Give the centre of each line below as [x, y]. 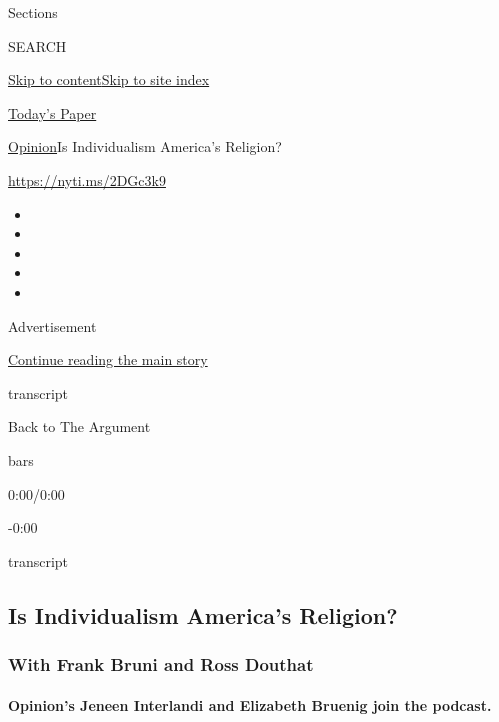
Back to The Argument [79, 426]
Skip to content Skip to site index [109, 79]
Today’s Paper [52, 112]
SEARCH [37, 45]
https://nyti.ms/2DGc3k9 [87, 179]
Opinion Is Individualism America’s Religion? [145, 146]
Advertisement [52, 325]
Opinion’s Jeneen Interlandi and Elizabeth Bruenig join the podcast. [250, 704]
